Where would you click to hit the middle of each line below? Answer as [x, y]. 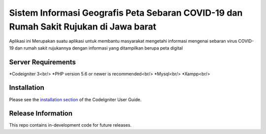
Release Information [41, 114]
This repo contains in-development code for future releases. [70, 125]
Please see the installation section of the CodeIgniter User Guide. [75, 99]
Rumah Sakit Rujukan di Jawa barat [83, 27]
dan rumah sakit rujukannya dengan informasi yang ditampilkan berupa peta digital [99, 48]
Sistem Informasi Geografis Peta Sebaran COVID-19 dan [126, 13]
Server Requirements [43, 62]
